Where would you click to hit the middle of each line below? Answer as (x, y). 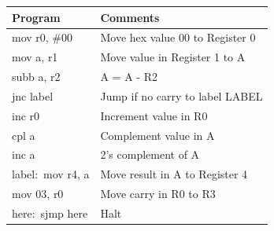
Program (36, 17)
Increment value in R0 (154, 115)
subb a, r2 (36, 77)
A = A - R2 (129, 77)
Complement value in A (157, 135)
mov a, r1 (35, 57)
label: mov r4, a (51, 174)
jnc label (33, 95)
